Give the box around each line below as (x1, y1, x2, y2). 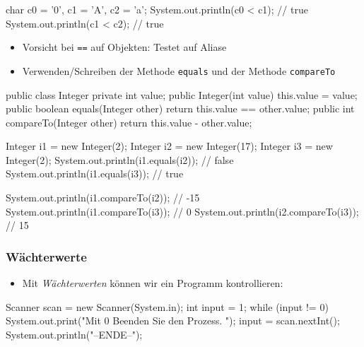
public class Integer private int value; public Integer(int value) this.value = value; (6, 87, 358, 102)
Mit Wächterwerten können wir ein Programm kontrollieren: (22, 276, 283, 290)
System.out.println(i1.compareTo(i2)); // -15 (6, 190, 200, 205)
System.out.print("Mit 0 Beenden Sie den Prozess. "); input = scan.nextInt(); (6, 313, 340, 328)
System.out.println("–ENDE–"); (6, 327, 143, 341)
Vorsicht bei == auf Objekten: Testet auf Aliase (22, 40, 227, 54)
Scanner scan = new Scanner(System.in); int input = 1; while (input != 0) (6, 299, 329, 314)
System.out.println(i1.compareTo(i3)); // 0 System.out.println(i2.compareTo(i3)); (6, 204, 359, 218)
